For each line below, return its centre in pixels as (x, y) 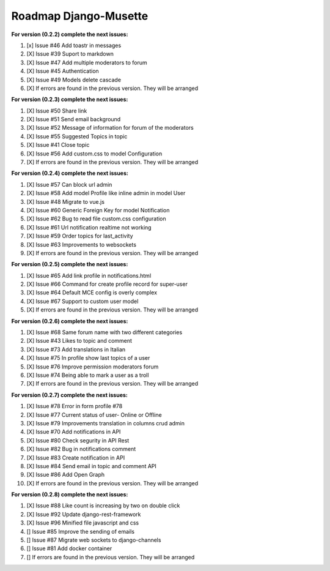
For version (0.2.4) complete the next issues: (70, 173)
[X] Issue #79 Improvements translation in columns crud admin (106, 423)
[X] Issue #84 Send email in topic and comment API (92, 466)
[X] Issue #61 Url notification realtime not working (89, 227)
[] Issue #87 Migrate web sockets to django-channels (94, 540)
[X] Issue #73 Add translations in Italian (76, 349)
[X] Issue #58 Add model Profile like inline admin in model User (106, 193)
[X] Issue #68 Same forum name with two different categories (105, 332)
